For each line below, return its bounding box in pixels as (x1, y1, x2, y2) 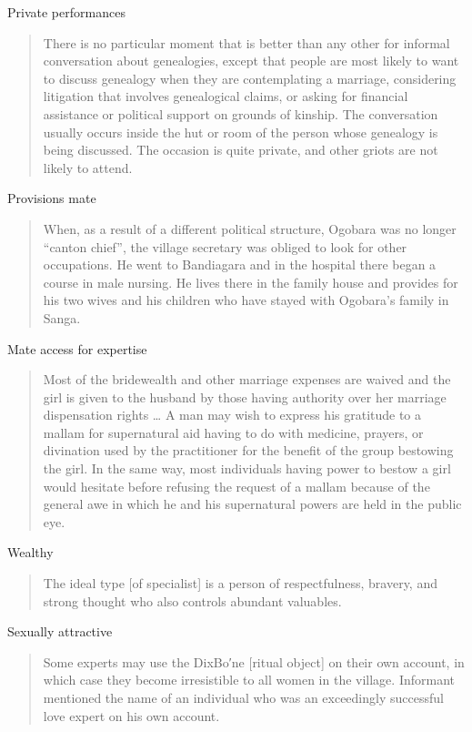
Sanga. (43, 308, 81, 327)
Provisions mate (7, 188, 96, 208)
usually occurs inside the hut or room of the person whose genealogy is (43, 122, 438, 141)
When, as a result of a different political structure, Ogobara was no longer (43, 219, 457, 238)
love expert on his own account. (43, 706, 220, 725)
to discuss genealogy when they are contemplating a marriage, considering (43, 68, 457, 87)
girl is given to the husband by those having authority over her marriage (43, 387, 447, 406)
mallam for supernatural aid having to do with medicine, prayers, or (43, 422, 424, 442)
